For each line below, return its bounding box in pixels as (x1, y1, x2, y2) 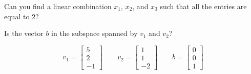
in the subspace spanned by (51, 28, 138, 39)
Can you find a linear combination (4, 1, 112, 11)
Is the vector (4, 28, 44, 39)
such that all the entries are (160, 1, 247, 11)
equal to (4, 11, 30, 21)
